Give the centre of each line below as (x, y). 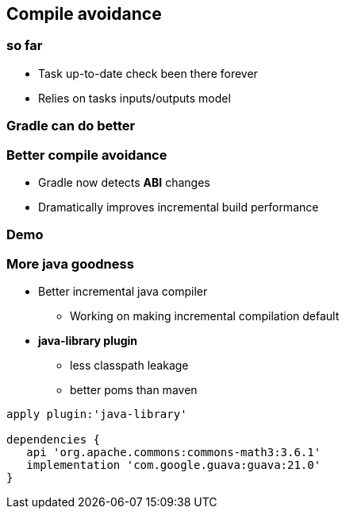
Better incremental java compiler (123, 292)
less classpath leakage (129, 366)
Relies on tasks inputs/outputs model (135, 98)
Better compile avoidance (87, 155)
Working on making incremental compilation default (205, 316)
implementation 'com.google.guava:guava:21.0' (174, 465)
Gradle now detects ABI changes (124, 182)
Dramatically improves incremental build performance (179, 207)
